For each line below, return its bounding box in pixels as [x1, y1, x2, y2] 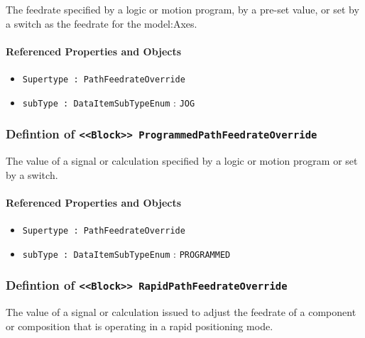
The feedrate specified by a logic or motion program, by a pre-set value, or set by [6, 2, 359, 16]
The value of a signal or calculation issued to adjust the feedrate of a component [6, 305, 356, 320]
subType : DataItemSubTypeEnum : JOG [22, 94, 195, 109]
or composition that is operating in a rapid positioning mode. [6, 318, 273, 333]
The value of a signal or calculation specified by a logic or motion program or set [6, 153, 358, 168]
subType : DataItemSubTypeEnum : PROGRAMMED [22, 246, 231, 261]
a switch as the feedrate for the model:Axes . [6, 16, 197, 31]
